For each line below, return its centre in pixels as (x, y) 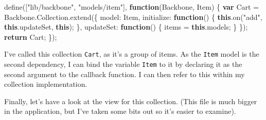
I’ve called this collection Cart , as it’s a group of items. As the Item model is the (132, 54)
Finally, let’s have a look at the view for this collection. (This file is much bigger (131, 101)
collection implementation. (46, 84)
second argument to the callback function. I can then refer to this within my (125, 74)
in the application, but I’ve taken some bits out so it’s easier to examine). (120, 111)
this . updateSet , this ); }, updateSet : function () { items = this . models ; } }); (126, 27)
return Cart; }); (31, 37)
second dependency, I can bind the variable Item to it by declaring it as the (123, 64)
